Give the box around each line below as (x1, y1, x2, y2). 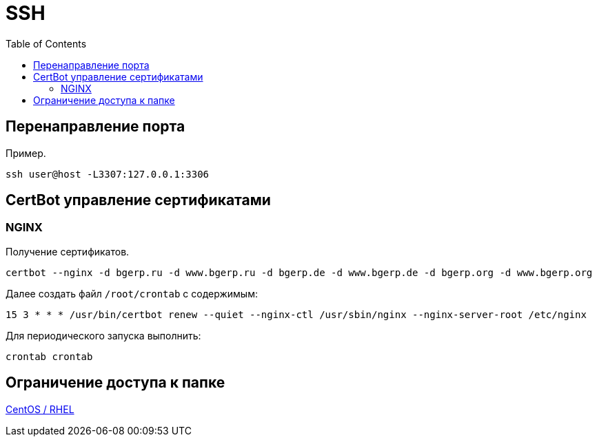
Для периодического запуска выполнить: (6, 329, 201, 341)
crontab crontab (6, 350, 93, 362)
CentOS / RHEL (6, 403, 74, 415)
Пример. (6, 147, 46, 159)
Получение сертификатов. (6, 245, 130, 257)
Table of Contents (6, 37, 87, 50)
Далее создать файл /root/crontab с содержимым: (6, 287, 258, 299)
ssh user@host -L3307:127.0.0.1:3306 (6, 168, 210, 180)
